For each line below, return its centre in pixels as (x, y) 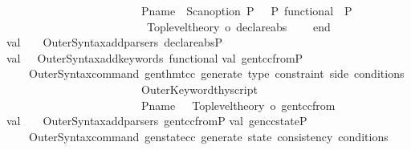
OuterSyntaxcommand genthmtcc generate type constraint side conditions (216, 73)
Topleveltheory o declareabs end (238, 26)
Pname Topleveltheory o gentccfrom (238, 105)
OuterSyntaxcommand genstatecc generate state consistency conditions (208, 136)
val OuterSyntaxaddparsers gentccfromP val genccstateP (157, 121)
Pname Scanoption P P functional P (246, 10)
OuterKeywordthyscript (199, 89)
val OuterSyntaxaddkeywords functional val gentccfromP (155, 57)
